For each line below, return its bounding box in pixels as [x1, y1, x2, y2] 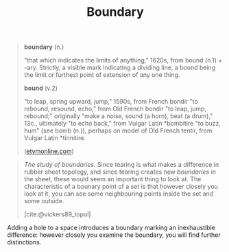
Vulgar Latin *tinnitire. [23, 134, 86, 142]
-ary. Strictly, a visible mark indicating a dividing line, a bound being [23, 63, 216, 72]
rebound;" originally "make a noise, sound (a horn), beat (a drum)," [23, 112, 213, 120]
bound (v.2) [23, 84, 58, 93]
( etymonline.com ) [23, 147, 74, 155]
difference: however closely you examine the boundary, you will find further [7, 231, 221, 239]
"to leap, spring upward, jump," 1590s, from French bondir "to [23, 98, 199, 106]
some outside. [23, 197, 64, 205]
